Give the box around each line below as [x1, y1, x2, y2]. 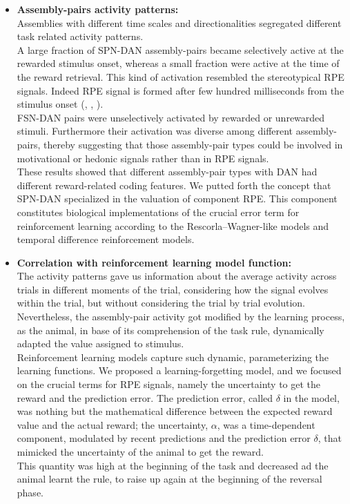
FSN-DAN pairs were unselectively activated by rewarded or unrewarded [17, 110, 325, 124]
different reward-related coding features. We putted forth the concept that [17, 177, 331, 192]
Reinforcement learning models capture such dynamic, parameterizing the [17, 349, 329, 364]
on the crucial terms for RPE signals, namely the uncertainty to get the [17, 377, 321, 391]
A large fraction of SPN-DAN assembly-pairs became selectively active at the [17, 42, 344, 57]
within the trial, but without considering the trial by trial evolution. [17, 295, 305, 310]
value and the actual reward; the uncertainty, [17, 417, 208, 432]
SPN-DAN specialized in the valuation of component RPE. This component [17, 191, 338, 206]
